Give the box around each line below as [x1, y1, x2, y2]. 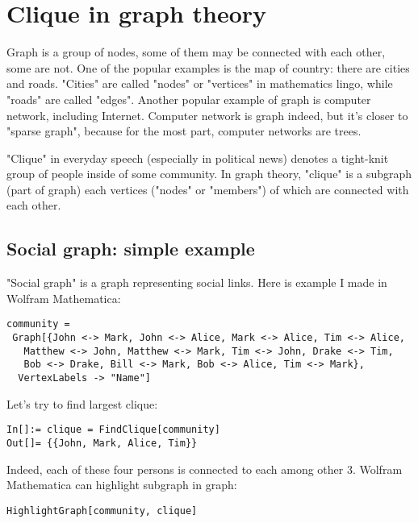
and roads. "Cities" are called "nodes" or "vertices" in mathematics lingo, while [6, 75, 393, 92]
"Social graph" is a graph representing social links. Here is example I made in [6, 274, 387, 291]
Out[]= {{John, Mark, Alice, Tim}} [6, 437, 198, 449]
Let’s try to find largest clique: [6, 395, 158, 412]
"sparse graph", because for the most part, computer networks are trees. [6, 122, 362, 139]
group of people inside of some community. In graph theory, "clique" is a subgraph [6, 165, 412, 182]
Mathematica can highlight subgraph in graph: [6, 476, 237, 493]
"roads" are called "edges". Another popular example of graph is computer [6, 90, 371, 107]
